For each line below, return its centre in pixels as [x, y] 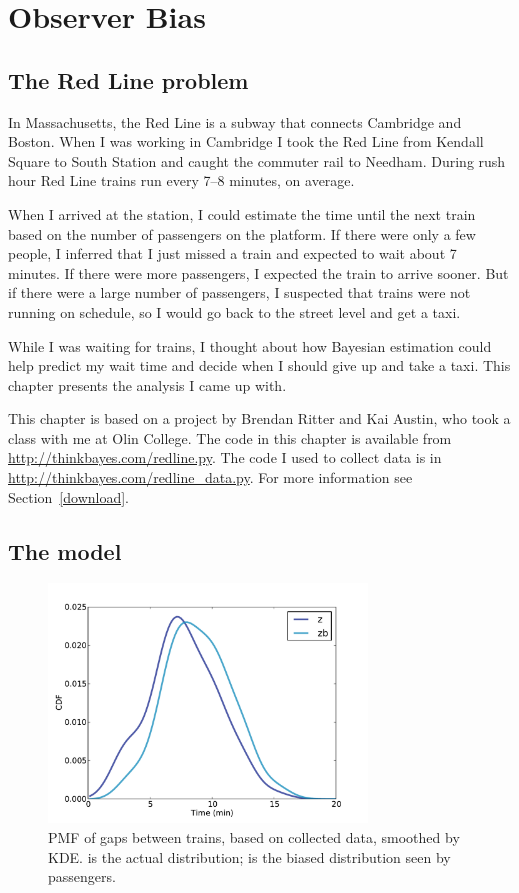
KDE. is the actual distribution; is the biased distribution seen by [249, 856]
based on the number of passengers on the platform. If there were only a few [242, 233]
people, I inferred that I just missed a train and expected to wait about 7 [232, 253]
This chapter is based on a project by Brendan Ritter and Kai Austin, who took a [259, 418]
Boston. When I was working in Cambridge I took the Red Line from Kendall [246, 141]
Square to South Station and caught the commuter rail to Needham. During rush [257, 160]
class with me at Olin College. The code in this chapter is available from [230, 437]
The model [65, 550]
